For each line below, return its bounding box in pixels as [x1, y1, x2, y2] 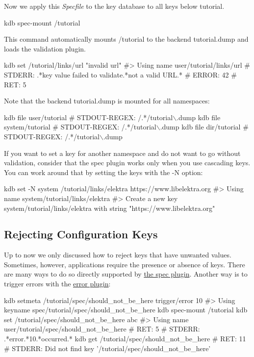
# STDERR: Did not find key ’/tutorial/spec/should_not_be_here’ [4, 343, 211, 353]
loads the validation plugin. [4, 43, 86, 53]
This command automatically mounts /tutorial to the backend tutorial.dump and [4, 34, 249, 44]
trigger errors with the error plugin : [4, 279, 111, 289]
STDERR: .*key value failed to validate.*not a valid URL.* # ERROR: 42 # [4, 69, 237, 79]
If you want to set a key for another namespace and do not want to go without [4, 148, 241, 158]
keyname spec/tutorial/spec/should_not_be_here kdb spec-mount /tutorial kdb [4, 305, 248, 315]
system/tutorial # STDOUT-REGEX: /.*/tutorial [4, 122, 156, 132]
